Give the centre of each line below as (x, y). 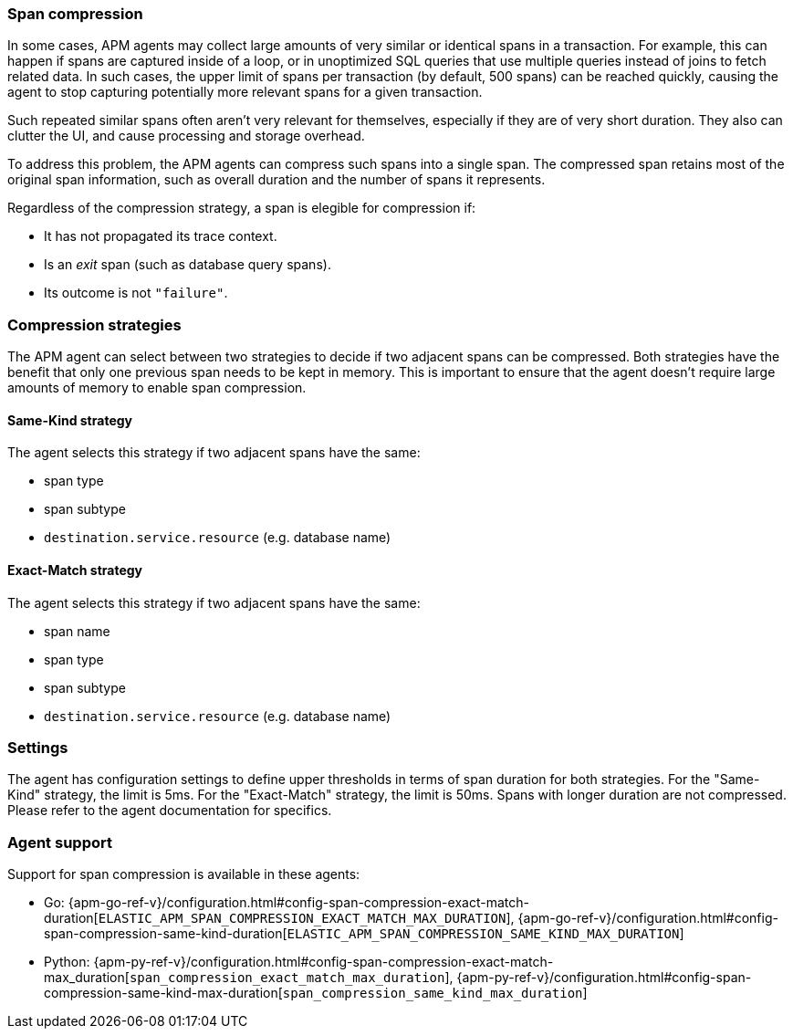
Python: (67, 962)
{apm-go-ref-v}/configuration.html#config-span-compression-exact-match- (298, 903)
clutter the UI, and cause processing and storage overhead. (186, 136)
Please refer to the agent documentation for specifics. (170, 811)
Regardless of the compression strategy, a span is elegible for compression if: (242, 208)
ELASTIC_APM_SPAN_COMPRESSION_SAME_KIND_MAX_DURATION (483, 934)
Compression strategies (94, 324)
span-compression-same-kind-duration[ (166, 934)
